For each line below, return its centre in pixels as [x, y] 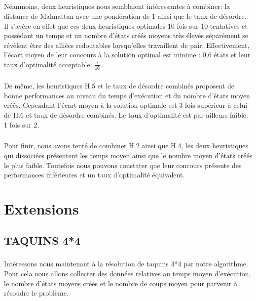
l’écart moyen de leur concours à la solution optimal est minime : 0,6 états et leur [127, 55]
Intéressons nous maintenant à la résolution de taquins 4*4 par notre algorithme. [126, 264]
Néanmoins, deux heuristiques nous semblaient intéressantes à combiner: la [117, 6]
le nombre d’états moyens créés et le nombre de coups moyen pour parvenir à [121, 283]
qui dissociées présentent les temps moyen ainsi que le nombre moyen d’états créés [128, 155]
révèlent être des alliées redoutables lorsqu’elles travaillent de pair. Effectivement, [127, 45]
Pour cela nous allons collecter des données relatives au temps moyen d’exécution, [128, 273]
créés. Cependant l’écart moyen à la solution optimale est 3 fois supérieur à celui [126, 105]
